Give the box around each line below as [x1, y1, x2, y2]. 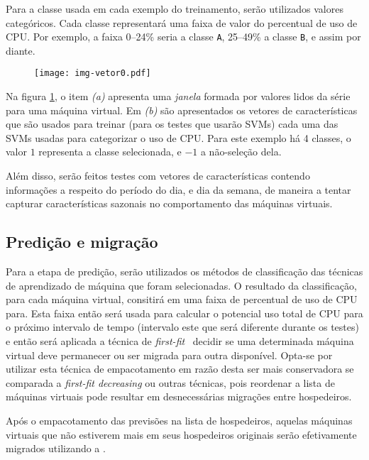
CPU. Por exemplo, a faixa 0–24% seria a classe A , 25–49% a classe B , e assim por [6, 29, 361, 44]
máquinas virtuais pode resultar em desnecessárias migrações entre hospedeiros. [6, 389, 352, 404]
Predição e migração [6, 231, 158, 253]
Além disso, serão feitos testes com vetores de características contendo [6, 168, 310, 183]
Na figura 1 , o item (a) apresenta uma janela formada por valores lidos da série [6, 89, 351, 104]
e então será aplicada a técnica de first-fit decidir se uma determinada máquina [6, 334, 354, 349]
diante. [6, 43, 35, 57]
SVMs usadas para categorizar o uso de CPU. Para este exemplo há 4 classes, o [6, 130, 351, 145]
